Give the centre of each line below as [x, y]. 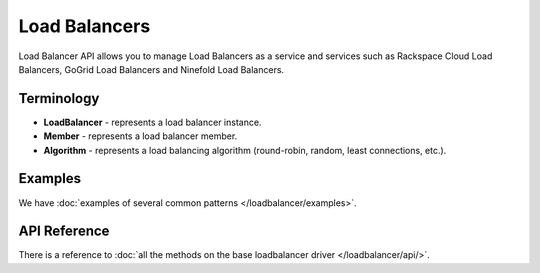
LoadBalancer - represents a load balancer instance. [152, 122]
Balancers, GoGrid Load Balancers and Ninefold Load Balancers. [151, 69]
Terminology [59, 98]
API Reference [64, 231]
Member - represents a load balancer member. [140, 136]
